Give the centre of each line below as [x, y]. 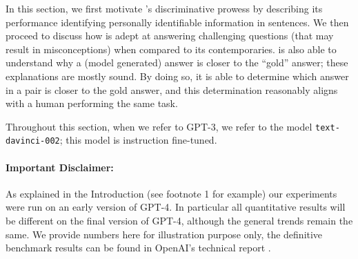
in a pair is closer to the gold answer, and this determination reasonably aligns [172, 89]
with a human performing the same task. [92, 103]
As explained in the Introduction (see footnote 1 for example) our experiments [171, 193]
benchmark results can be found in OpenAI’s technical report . [138, 248]
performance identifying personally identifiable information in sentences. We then [177, 22]
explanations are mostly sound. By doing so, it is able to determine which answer [177, 76]
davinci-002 [33, 141]
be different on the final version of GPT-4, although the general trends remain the [179, 221]
